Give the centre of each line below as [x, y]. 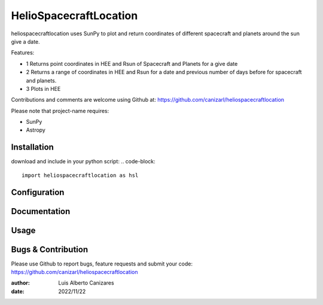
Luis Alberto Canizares [86, 283]
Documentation [41, 211]
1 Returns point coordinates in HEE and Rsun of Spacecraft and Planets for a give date [132, 63]
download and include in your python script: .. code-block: [83, 161]
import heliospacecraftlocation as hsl [80, 175]
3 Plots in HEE [43, 89]
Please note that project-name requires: [60, 111]
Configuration [38, 192]
